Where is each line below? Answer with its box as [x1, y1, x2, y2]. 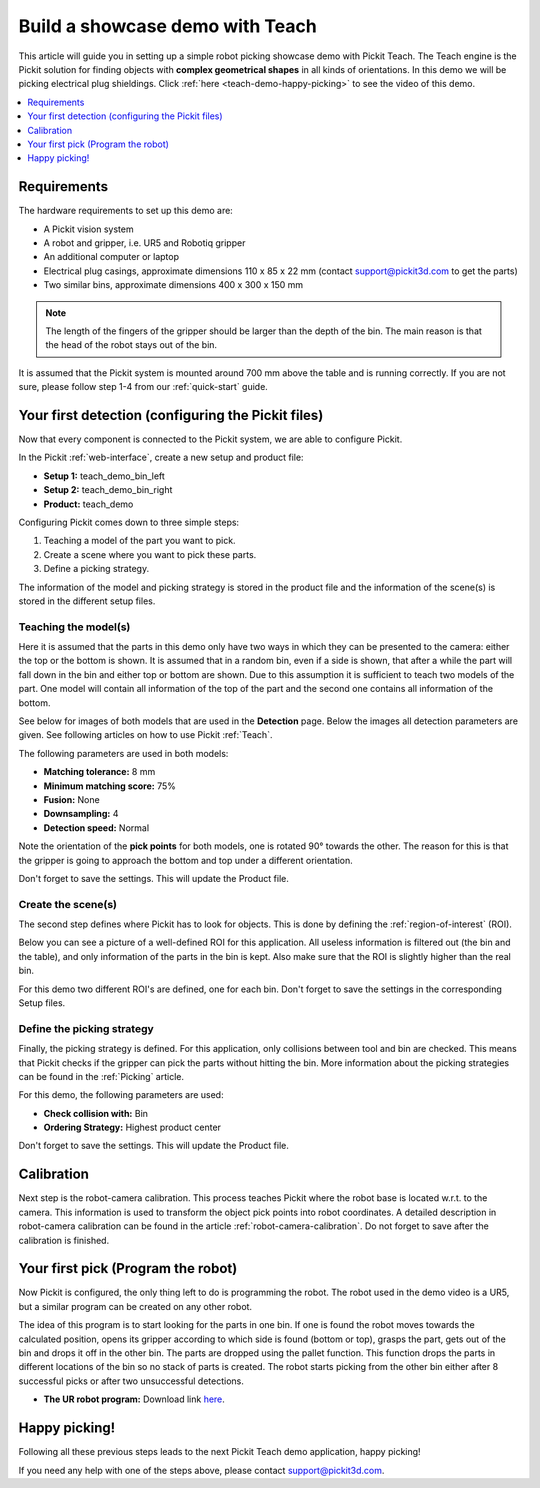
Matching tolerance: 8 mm [43, 766, 156, 778]
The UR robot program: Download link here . [43, 1393, 225, 1405]
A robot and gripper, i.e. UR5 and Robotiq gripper [43, 236, 246, 249]
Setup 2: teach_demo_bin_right [43, 484, 173, 496]
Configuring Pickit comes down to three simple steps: [18, 516, 240, 528]
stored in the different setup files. [18, 595, 156, 607]
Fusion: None [43, 793, 100, 805]
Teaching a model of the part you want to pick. [43, 535, 236, 547]
